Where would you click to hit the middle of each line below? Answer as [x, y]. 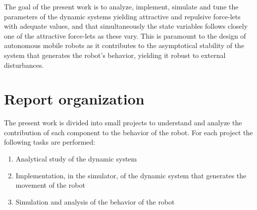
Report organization [74, 99]
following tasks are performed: [50, 142]
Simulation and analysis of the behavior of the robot [95, 201]
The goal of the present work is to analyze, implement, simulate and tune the [121, 6]
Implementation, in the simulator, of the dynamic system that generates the [131, 175]
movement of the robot [50, 185]
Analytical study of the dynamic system [76, 159]
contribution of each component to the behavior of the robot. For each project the [128, 132]
